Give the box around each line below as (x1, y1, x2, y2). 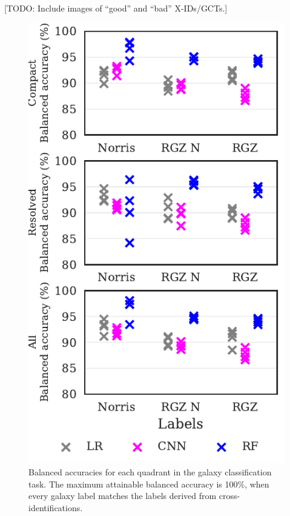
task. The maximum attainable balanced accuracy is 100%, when (28, 477, 269, 490)
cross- (219, 489, 240, 502)
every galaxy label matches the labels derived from (28, 489, 217, 502)
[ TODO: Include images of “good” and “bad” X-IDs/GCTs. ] (4, 2, 228, 14)
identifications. (28, 501, 83, 514)
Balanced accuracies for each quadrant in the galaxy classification (28, 465, 272, 478)
